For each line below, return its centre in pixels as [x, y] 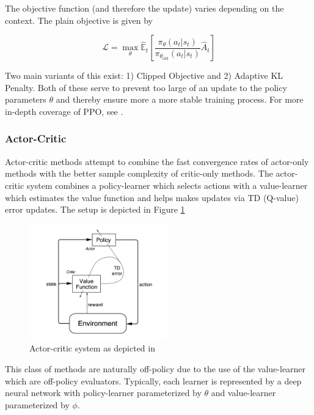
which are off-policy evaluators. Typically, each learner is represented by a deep [153, 380]
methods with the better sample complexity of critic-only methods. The [139, 173]
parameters [26, 99]
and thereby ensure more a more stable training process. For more [180, 99]
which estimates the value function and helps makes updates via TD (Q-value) [152, 197]
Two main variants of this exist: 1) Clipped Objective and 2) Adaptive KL [144, 75]
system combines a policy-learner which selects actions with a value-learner [167, 185]
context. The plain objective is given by [79, 20]
